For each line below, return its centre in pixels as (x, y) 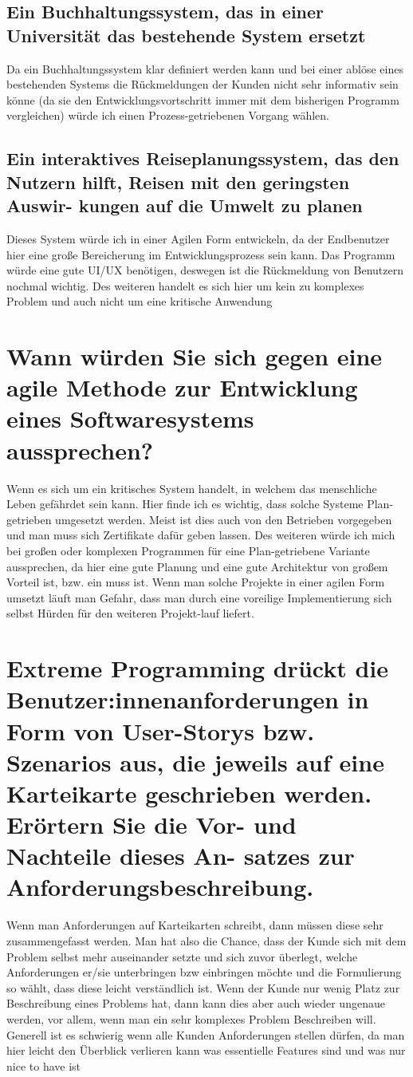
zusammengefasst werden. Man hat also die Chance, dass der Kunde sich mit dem (206, 940)
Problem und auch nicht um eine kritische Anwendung (140, 301)
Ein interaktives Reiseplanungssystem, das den (203, 158)
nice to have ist (44, 1065)
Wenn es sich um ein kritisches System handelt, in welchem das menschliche (192, 488)
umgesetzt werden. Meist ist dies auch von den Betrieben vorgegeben (224, 519)
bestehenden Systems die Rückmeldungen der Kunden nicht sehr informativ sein (203, 84)
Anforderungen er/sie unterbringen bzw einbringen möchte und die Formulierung (204, 972)
